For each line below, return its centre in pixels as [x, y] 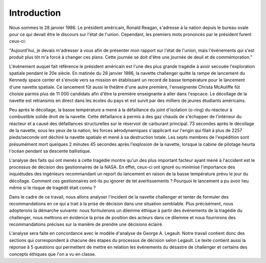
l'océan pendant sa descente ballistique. [50, 151]
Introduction [35, 13]
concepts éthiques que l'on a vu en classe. [52, 254]
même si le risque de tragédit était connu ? [52, 188]
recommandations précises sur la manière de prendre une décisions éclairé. [86, 225]
